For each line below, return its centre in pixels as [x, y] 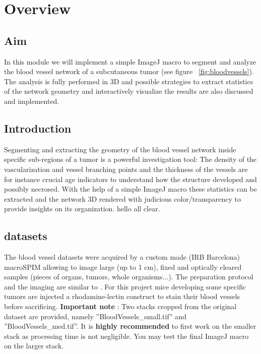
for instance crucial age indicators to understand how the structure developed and [130, 179]
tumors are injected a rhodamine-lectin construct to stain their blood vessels [122, 296]
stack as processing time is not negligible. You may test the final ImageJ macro [126, 336]
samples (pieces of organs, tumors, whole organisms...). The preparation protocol [129, 277]
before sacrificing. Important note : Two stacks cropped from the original [120, 306]
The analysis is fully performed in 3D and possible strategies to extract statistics [129, 81]
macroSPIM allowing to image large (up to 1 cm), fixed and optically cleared [123, 267]
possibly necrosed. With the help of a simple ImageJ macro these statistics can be [130, 189]
